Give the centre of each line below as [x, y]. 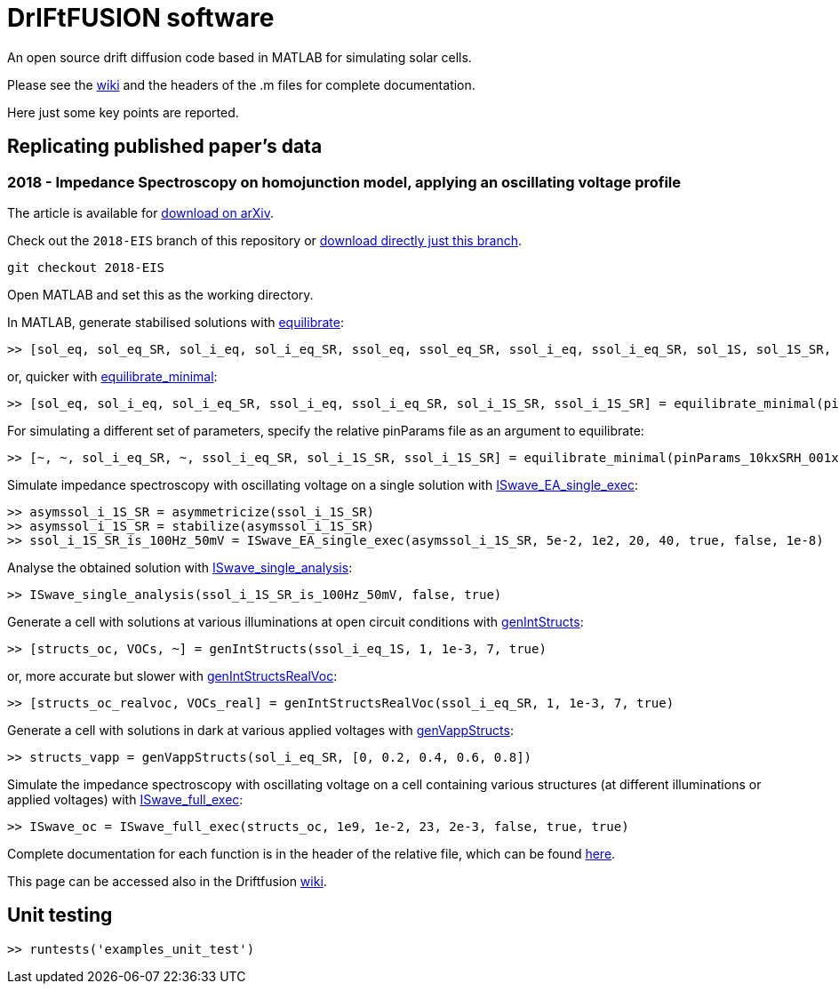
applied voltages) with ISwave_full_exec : [125, 799]
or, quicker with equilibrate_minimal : [112, 376]
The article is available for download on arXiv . [141, 212]
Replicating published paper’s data [165, 147]
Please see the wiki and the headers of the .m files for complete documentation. [241, 84]
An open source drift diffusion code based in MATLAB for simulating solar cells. [240, 57]
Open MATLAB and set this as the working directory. [160, 294]
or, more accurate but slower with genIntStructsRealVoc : [172, 675]
